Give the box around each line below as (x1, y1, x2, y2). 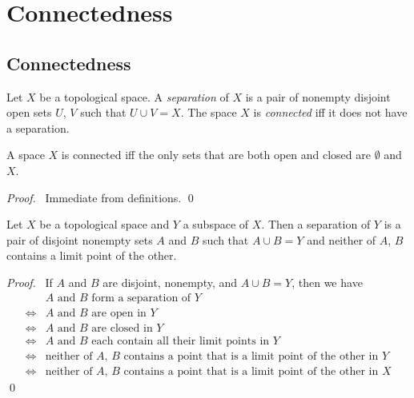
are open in (91, 307, 147, 319)
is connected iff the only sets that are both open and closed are (61, 146, 371, 163)
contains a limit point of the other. (6, 247, 177, 264)
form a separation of (91, 292, 191, 304)
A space (6, 146, 45, 163)
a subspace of (183, 216, 249, 233)
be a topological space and (39, 216, 170, 233)
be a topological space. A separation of (39, 88, 229, 105)
